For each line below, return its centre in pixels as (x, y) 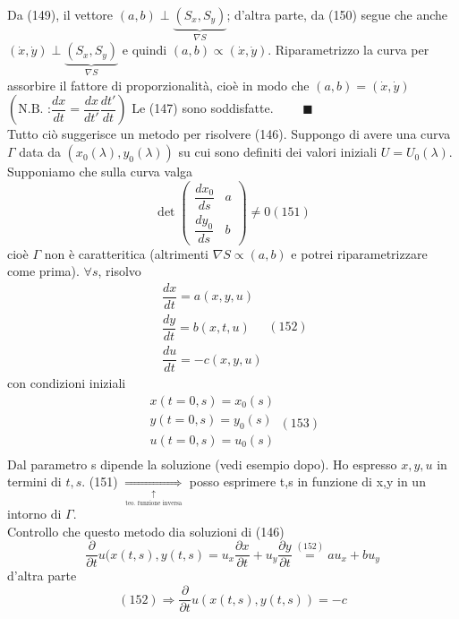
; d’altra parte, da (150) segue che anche (337, 14)
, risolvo (119, 271)
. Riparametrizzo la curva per (348, 50)
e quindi (144, 50)
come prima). (43, 271)
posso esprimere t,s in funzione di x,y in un (307, 481)
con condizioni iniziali (67, 383)
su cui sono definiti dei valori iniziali (278, 152)
